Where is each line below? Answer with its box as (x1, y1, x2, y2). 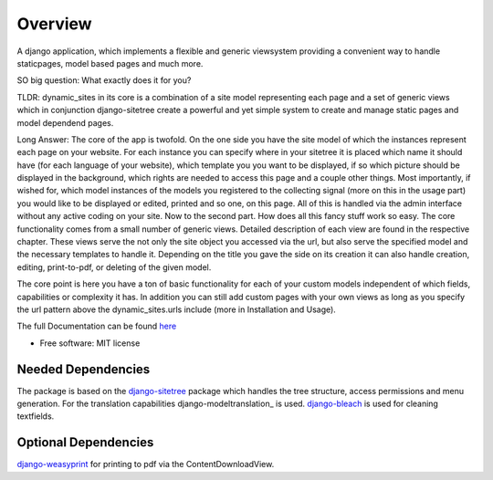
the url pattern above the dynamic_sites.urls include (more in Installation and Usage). (16, 304, 337, 315)
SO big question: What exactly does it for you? (16, 75, 192, 86)
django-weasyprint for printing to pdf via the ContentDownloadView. (16, 459, 275, 470)
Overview (16, 14, 92, 34)
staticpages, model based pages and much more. (16, 57, 204, 68)
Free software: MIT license (39, 338, 141, 349)
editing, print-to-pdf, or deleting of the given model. (16, 261, 212, 273)
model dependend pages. (16, 117, 114, 128)
